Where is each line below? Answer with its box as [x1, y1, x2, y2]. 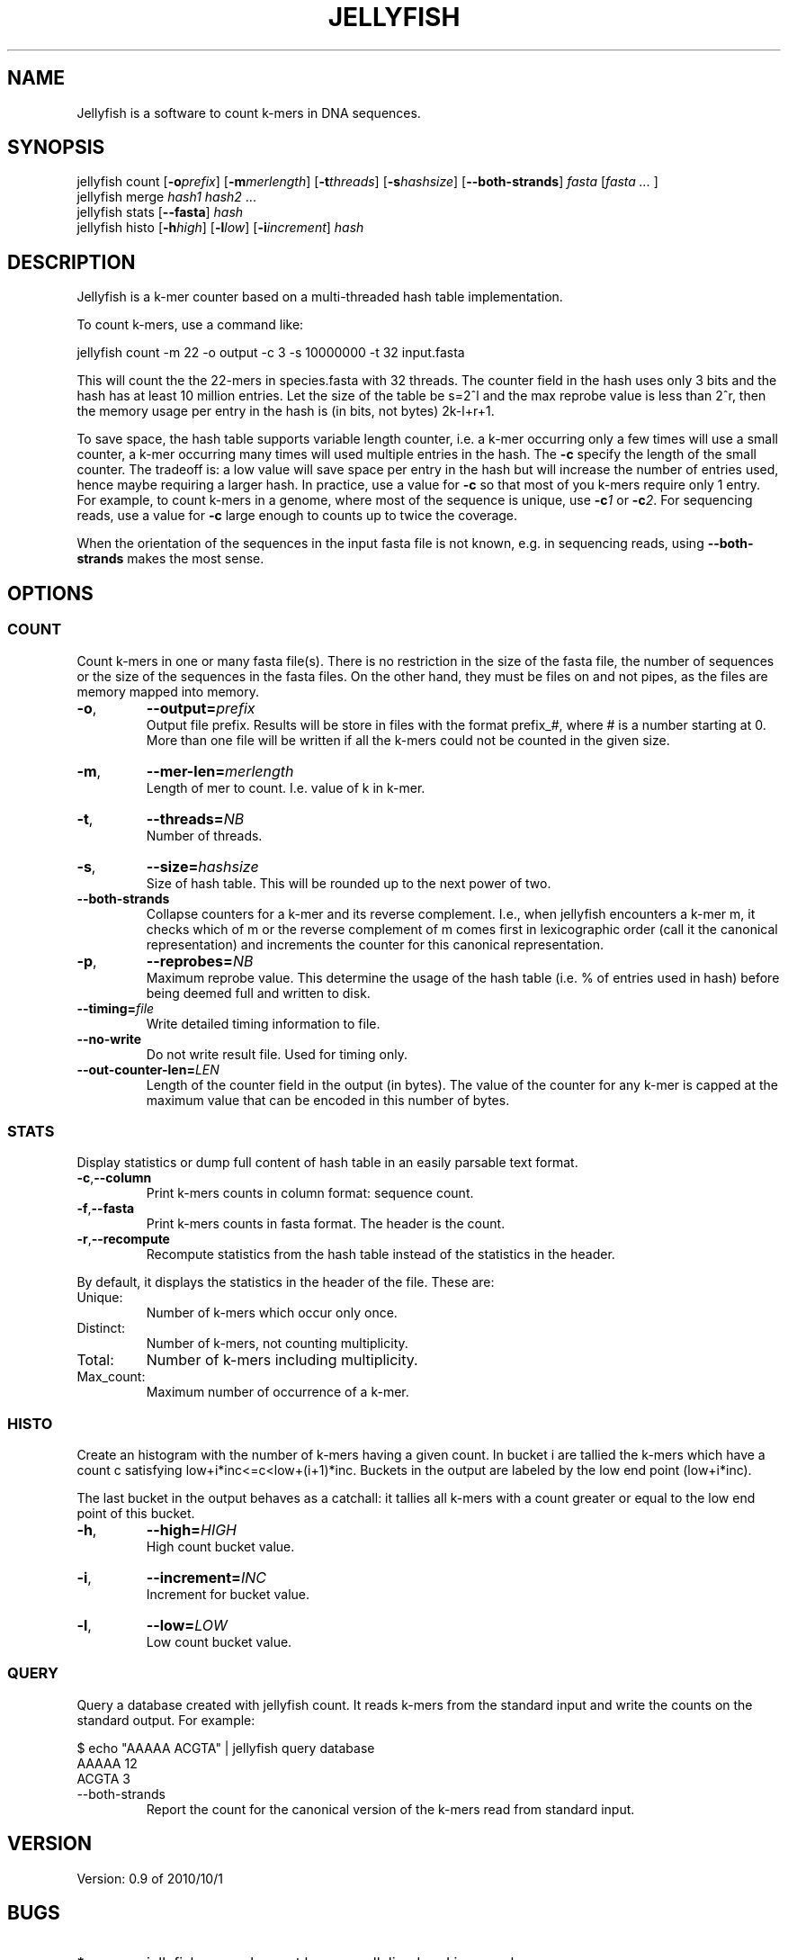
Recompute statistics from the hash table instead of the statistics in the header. [146, 1246, 615, 1263]
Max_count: [76, 1369, 146, 1385]
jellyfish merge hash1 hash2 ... [76, 189, 256, 205]
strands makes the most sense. [76, 551, 264, 567]
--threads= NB [146, 809, 245, 828]
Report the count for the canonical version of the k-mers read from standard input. [146, 1801, 635, 1817]
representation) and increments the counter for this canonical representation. [146, 936, 604, 952]
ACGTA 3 [76, 1770, 130, 1786]
